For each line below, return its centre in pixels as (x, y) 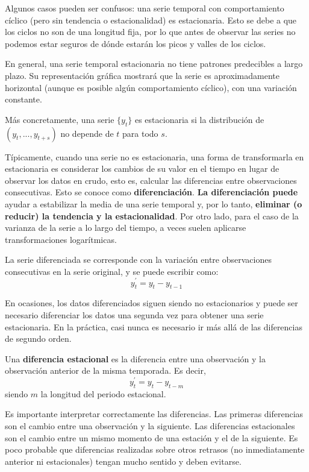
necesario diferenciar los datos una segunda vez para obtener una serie (134, 314)
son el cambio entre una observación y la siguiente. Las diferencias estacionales (150, 425)
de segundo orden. (38, 338)
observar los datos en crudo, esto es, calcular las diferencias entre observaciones (151, 180)
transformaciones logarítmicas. (61, 239)
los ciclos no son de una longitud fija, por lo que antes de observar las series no (150, 32)
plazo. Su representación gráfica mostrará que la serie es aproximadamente (142, 75)
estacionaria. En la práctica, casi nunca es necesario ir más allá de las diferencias (154, 326)
